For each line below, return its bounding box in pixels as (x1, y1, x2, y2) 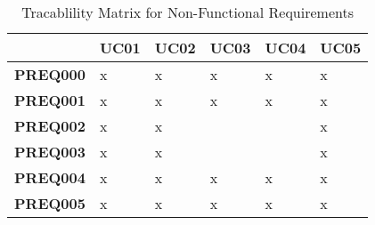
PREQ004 (14, 167, 86, 188)
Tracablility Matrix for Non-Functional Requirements (21, 2, 354, 22)
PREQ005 (14, 193, 86, 213)
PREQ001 (14, 90, 86, 110)
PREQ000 (14, 64, 86, 84)
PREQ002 (14, 116, 86, 136)
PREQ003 (14, 141, 86, 162)
